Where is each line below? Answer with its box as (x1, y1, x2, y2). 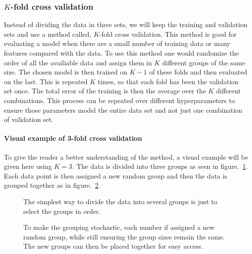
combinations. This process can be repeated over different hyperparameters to (4, 95, 235, 105)
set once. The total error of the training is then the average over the (4, 86, 206, 96)
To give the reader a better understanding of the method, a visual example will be (4, 151, 248, 162)
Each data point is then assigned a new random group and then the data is (4, 170, 227, 180)
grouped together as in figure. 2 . (4, 180, 100, 190)
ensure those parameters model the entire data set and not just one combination (4, 105, 243, 115)
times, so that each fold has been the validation (97, 76, 239, 86)
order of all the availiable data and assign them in (4, 57, 152, 67)
